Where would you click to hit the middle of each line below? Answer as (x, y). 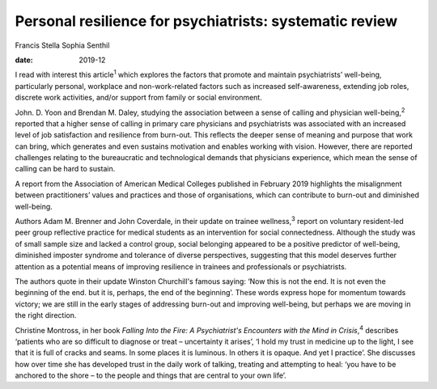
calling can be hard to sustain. (65, 169)
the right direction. (46, 315)
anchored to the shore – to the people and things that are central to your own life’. (151, 375)
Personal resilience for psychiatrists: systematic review (206, 21)
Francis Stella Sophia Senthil (62, 45)
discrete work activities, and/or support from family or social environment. (138, 98)
